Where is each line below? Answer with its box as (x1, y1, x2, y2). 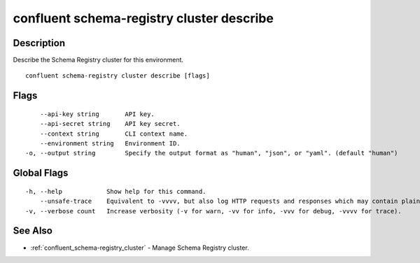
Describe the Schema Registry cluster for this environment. (13, 56, 184, 64)
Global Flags (13, 167, 69, 179)
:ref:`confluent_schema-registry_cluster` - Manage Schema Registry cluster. (30, 243, 249, 252)
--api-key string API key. (39, 110, 155, 118)
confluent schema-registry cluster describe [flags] (25, 72, 210, 80)
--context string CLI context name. (39, 129, 188, 138)
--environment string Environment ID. (39, 140, 181, 148)
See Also (13, 225, 52, 237)
